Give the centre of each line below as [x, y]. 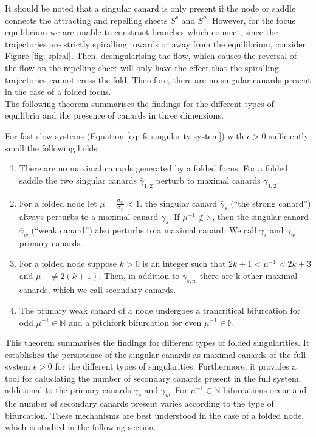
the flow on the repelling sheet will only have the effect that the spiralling [142, 67]
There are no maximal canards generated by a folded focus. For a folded [153, 168]
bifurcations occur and [265, 390]
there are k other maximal [249, 275]
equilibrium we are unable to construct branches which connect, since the [142, 32]
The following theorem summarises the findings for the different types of [139, 103]
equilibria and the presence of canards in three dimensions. [114, 115]
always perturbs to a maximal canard [89, 216]
